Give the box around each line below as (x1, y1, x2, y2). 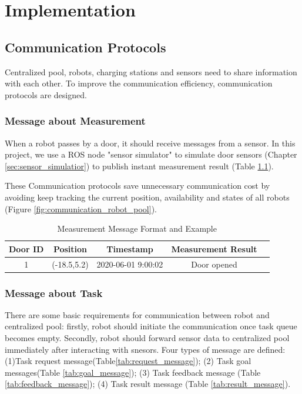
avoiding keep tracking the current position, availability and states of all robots (5, 191, 290, 203)
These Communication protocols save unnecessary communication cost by (5, 179, 270, 192)
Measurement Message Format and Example (57, 222, 217, 235)
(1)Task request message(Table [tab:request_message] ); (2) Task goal (5, 355, 251, 367)
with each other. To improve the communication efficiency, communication (5, 77, 273, 89)
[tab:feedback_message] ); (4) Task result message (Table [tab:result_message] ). (5, 378, 291, 390)
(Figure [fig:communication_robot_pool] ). (5, 202, 157, 215)
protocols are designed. (5, 88, 87, 101)
